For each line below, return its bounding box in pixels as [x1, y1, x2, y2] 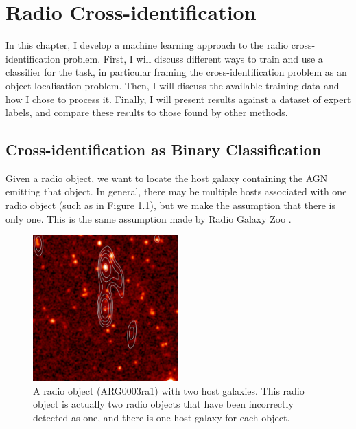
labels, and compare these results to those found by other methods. [5, 105, 288, 120]
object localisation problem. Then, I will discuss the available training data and [5, 78, 340, 92]
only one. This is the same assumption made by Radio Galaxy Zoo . [5, 211, 292, 225]
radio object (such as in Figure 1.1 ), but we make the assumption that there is [5, 198, 335, 212]
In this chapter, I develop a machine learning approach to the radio [5, 38, 289, 52]
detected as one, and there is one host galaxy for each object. [33, 410, 290, 425]
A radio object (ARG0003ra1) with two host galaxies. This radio [33, 383, 305, 397]
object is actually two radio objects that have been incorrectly [33, 397, 294, 411]
